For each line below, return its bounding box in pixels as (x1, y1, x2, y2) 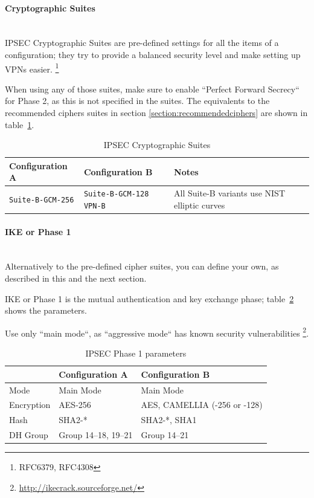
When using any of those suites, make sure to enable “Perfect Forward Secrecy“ (5, 82, 300, 95)
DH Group (9, 428, 48, 441)
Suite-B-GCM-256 (9, 196, 74, 205)
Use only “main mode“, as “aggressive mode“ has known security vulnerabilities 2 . (5, 325, 309, 339)
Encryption (9, 398, 51, 411)
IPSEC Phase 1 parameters (85, 347, 187, 360)
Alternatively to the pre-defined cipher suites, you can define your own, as (5, 260, 279, 273)
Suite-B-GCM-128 (83, 190, 149, 199)
